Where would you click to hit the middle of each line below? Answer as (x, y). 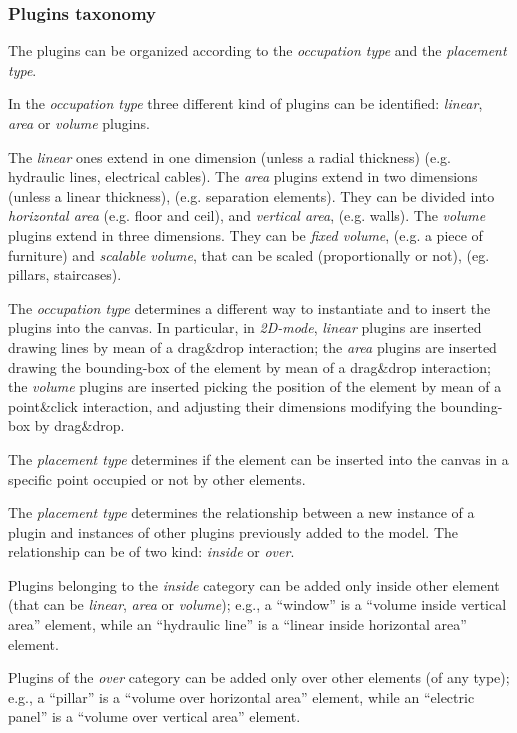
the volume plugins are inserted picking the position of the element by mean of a (255, 386)
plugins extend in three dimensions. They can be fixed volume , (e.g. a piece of (245, 234)
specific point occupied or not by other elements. (157, 478)
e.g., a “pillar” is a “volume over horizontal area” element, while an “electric (241, 696)
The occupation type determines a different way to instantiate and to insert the (249, 307)
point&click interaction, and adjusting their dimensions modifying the (222, 405)
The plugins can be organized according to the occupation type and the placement (257, 50)
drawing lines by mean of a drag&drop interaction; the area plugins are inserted (252, 346)
